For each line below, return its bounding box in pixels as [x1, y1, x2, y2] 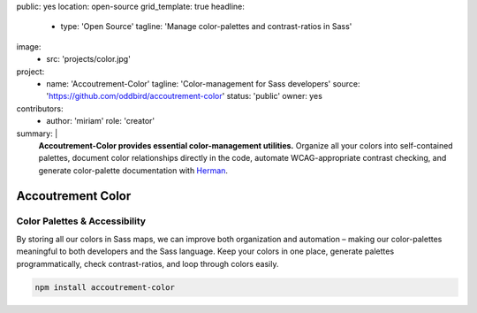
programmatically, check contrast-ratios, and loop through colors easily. [16, 258, 279, 269]
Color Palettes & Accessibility [16, 215, 146, 227]
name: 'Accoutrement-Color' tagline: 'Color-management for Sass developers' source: [46, 78, 361, 88]
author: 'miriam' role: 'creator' [46, 116, 155, 126]
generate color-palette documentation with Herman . [38, 164, 229, 176]
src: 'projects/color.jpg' [46, 54, 132, 65]
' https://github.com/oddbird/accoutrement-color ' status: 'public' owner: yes [46, 91, 322, 102]
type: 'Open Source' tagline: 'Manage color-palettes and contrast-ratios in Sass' [60, 21, 352, 32]
